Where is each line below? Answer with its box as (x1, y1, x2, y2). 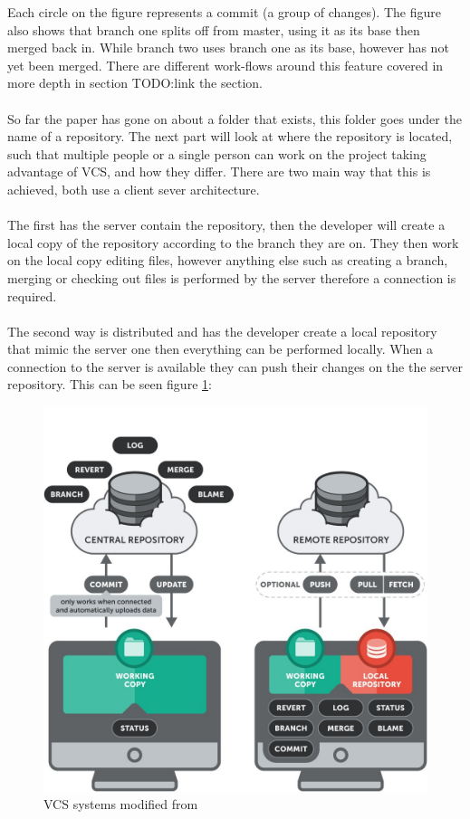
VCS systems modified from (43, 795, 198, 814)
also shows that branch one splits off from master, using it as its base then (7, 20, 420, 39)
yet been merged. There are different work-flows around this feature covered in (7, 55, 444, 74)
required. (7, 286, 57, 305)
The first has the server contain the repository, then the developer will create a (7, 215, 446, 234)
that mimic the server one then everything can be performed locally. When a (7, 339, 434, 358)
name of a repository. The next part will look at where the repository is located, (7, 127, 453, 146)
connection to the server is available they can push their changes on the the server (7, 357, 463, 376)
